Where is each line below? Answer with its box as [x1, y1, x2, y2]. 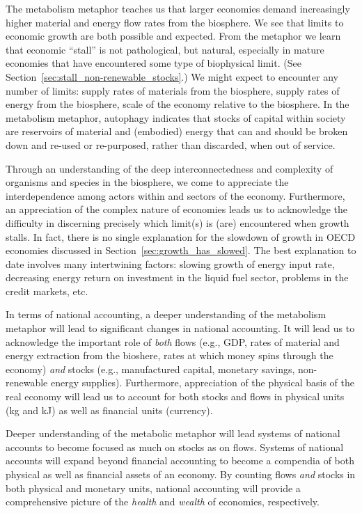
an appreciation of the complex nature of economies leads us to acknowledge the [6, 202, 348, 216]
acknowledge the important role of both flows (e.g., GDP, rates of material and [6, 334, 340, 349]
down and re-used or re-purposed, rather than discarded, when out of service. [6, 137, 336, 152]
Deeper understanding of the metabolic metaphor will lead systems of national [6, 426, 340, 441]
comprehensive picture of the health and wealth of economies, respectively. [6, 494, 320, 509]
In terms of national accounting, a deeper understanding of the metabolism [6, 307, 326, 322]
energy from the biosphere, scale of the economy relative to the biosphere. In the [6, 97, 349, 111]
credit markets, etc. [6, 283, 88, 298]
